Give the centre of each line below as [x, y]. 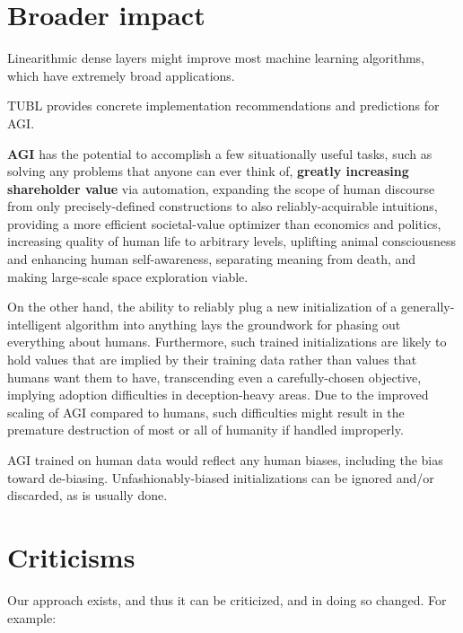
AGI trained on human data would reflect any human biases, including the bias [225, 460]
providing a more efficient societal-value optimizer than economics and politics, [224, 223]
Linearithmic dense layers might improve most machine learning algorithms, [216, 58]
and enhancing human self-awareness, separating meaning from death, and [212, 259]
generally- [428, 307]
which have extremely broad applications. [121, 75]
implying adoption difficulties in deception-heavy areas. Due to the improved [218, 395]
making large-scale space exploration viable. [128, 276]
